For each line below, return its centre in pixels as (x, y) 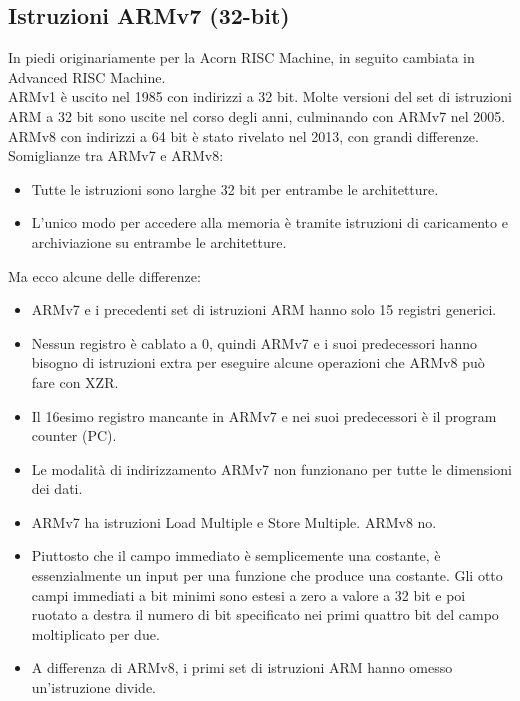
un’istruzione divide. (94, 687)
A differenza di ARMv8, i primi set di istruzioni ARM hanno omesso (242, 667)
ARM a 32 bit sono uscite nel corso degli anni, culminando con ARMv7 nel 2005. (257, 115)
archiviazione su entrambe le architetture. (159, 241)
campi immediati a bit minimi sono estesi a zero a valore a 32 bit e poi (248, 594)
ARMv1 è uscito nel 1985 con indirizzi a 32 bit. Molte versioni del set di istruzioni (260, 96)
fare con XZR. (75, 381)
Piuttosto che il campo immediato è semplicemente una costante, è (236, 555)
